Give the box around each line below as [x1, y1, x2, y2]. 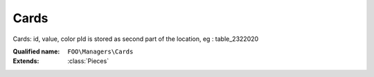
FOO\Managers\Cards [67, 47, 134, 55]
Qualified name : [12, 47, 60, 55]
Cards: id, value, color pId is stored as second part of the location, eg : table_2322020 [12, 35, 259, 43]
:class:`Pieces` [67, 57, 109, 65]
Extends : [12, 57, 39, 65]
